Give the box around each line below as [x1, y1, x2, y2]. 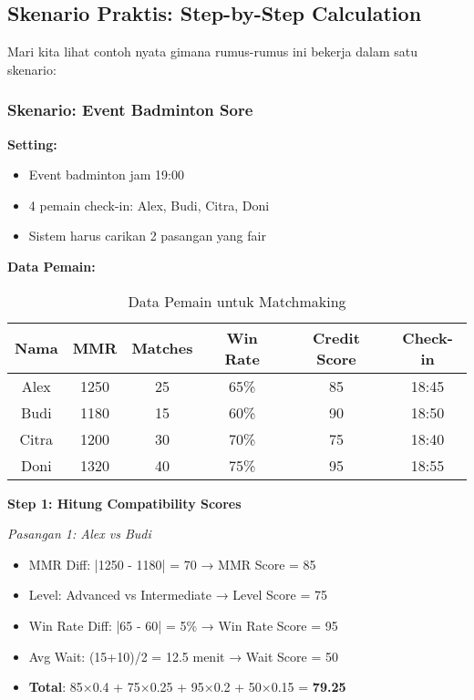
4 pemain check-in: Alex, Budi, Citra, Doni [28, 195, 270, 214]
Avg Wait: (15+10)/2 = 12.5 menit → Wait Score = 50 [28, 646, 338, 665]
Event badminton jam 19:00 [28, 165, 184, 184]
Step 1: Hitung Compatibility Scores [7, 493, 242, 512]
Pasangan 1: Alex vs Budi [7, 524, 151, 543]
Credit [313, 326, 360, 348]
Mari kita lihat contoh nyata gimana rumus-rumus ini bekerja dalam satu [7, 42, 417, 61]
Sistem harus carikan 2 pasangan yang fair [28, 226, 266, 245]
